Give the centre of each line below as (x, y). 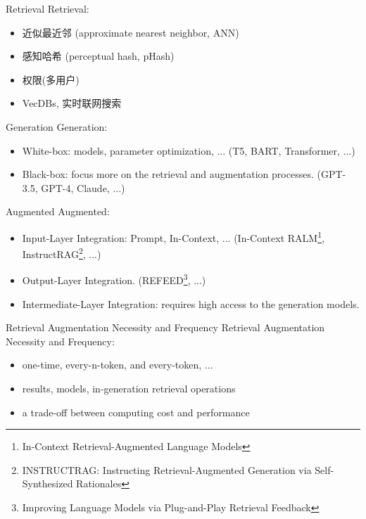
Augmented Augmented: (58, 211)
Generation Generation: (57, 126)
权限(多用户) (51, 79)
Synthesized (48, 483)
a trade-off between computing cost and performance (136, 412)
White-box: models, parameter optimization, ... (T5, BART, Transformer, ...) (189, 150)
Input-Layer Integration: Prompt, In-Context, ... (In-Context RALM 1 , (173, 236)
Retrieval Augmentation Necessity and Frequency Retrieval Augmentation (165, 327)
